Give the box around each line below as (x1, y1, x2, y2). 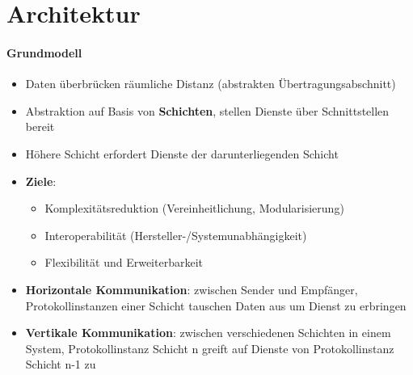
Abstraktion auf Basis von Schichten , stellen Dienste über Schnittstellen (25, 102, 390, 119)
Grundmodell (6, 44, 82, 61)
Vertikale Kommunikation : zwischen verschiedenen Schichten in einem (25, 324, 391, 341)
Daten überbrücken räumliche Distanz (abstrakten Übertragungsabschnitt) (25, 75, 396, 92)
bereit (25, 118, 55, 135)
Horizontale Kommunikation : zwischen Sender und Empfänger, (25, 280, 358, 297)
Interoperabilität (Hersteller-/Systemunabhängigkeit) (44, 226, 307, 243)
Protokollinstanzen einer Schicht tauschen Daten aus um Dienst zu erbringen (25, 297, 407, 314)
